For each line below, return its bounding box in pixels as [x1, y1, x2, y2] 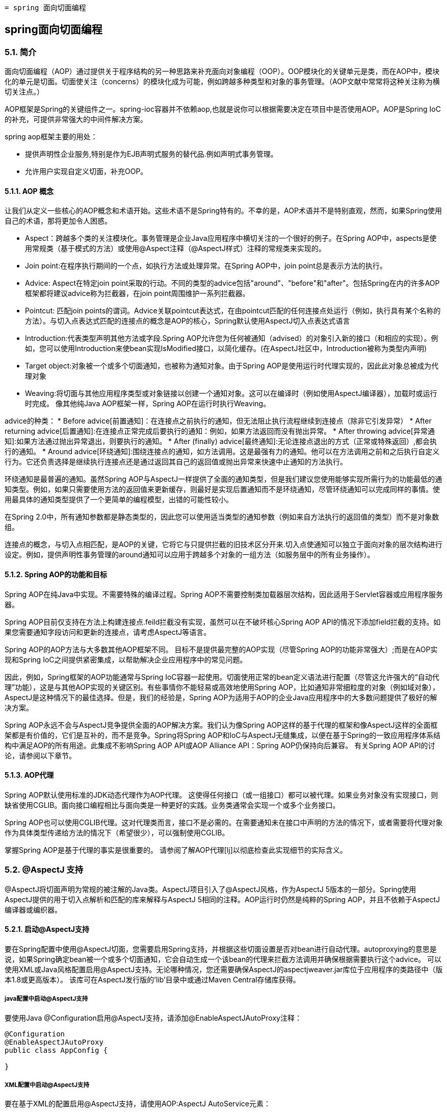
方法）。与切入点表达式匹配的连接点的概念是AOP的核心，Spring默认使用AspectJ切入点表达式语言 [25, 316, 350, 326]
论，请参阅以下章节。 [5, 751, 76, 760]
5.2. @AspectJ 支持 [5, 864, 84, 875]
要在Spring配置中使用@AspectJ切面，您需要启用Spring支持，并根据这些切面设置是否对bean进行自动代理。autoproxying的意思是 [5, 944, 437, 953]
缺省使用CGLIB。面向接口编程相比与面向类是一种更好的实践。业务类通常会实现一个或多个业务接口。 [5, 800, 340, 809]
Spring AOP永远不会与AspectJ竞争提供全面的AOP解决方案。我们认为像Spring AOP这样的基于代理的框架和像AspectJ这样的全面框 [5, 720, 438, 729]
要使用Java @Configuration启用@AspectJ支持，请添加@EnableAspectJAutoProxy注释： [5, 1013, 302, 1022]
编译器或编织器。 [5, 905, 62, 914]
